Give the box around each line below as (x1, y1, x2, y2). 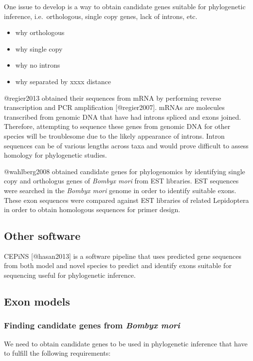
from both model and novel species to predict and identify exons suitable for (4, 260, 232, 271)
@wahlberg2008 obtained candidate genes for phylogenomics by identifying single (4, 166, 245, 176)
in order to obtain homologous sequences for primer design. (4, 204, 181, 215)
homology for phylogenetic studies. (4, 150, 107, 160)
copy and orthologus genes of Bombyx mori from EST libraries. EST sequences (4, 176, 239, 186)
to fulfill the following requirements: (4, 348, 111, 358)
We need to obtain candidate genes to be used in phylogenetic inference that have (4, 338, 248, 348)
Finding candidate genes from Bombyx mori (4, 319, 180, 331)
